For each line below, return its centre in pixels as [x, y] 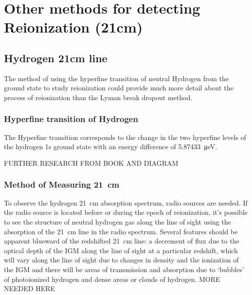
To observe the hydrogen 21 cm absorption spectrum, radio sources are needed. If [126, 202]
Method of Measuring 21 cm [62, 184]
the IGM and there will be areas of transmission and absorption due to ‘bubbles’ [124, 269]
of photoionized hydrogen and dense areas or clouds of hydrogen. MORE [112, 279]
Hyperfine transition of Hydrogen [71, 119]
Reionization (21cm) [73, 27]
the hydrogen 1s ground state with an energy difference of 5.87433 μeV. [111, 147]
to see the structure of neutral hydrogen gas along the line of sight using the [117, 221]
